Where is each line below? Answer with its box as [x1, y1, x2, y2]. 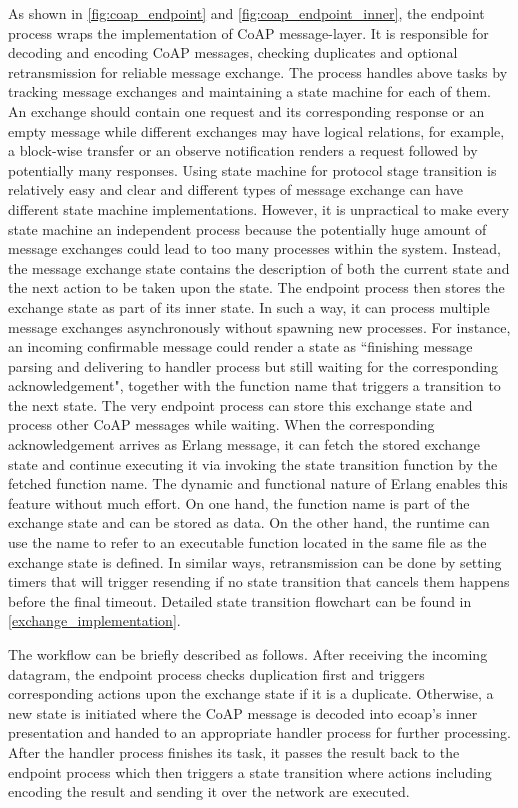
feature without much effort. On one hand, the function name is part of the [8, 492, 470, 513]
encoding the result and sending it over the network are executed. [8, 781, 410, 802]
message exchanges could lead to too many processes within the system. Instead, [8, 238, 501, 259]
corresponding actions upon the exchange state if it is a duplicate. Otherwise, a [8, 683, 494, 704]
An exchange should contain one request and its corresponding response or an [8, 100, 485, 121]
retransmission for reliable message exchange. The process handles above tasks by [8, 61, 508, 82]
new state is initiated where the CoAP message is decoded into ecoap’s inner [8, 702, 478, 723]
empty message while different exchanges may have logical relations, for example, [8, 120, 505, 141]
